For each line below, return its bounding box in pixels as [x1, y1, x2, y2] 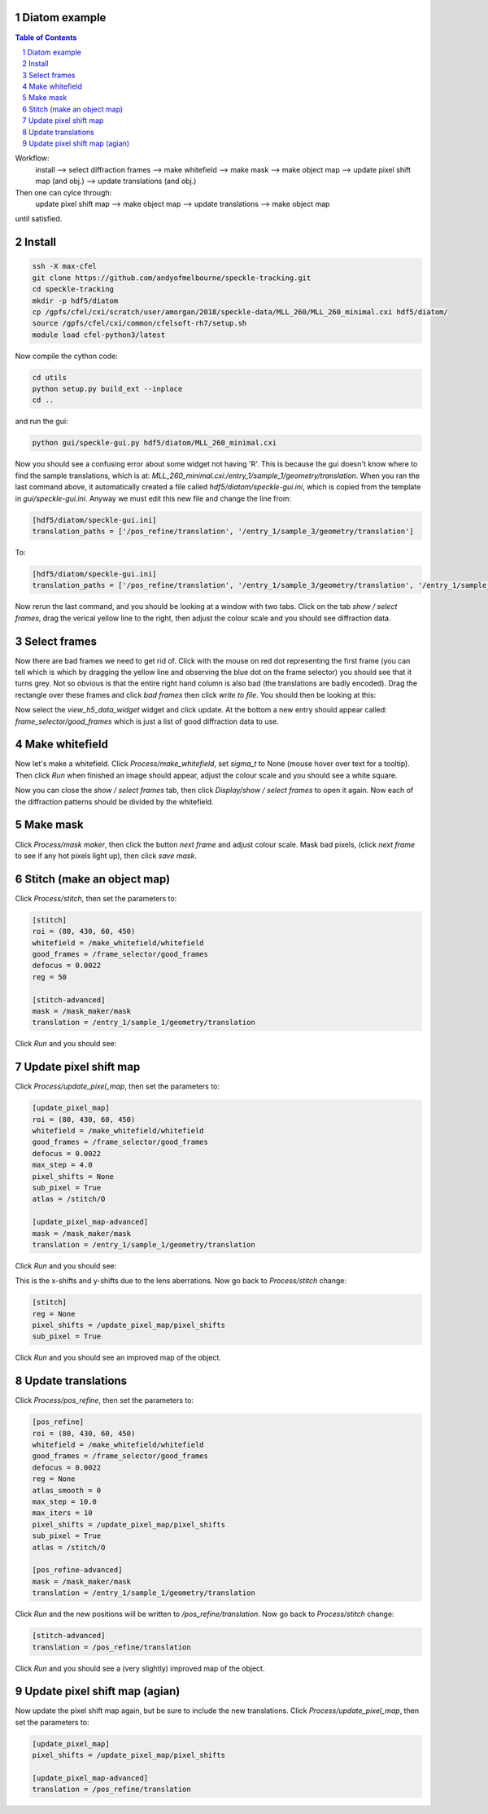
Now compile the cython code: [15, 351, 118, 361]
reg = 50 [32, 972, 68, 981]
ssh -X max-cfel [32, 261, 98, 271]
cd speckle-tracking [32, 285, 114, 294]
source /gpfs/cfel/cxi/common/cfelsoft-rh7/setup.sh [32, 318, 247, 328]
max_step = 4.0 [32, 1160, 93, 1170]
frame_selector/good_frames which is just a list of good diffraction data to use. [15, 716, 280, 726]
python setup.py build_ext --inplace [32, 384, 183, 394]
